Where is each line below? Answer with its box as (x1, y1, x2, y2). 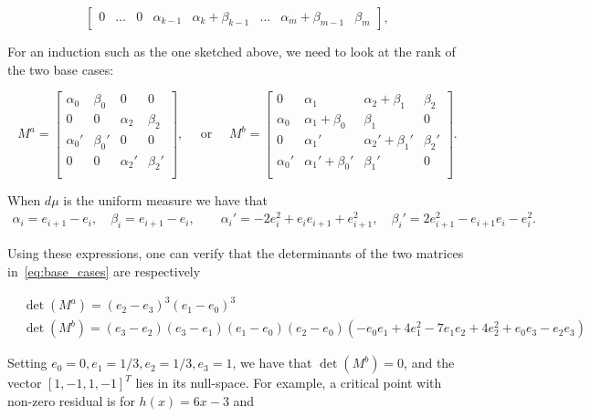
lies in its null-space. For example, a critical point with (135, 373, 442, 392)
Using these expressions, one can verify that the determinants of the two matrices (7, 244, 464, 263)
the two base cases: (7, 59, 114, 78)
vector (7, 373, 42, 392)
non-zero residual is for (7, 391, 135, 410)
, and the (404, 353, 455, 372)
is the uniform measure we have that (63, 190, 269, 209)
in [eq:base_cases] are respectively (7, 261, 201, 280)
